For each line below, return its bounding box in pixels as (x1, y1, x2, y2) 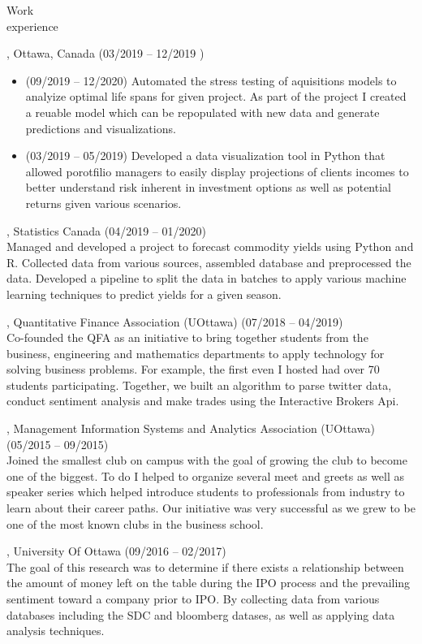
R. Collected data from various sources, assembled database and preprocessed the (6, 253, 411, 270)
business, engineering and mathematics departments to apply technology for (6, 344, 385, 361)
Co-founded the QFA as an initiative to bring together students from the (6, 329, 368, 346)
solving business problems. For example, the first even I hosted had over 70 (6, 361, 380, 378)
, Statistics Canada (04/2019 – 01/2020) (6, 222, 206, 239)
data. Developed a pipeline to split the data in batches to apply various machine (6, 270, 407, 287)
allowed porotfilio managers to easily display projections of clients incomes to (25, 162, 409, 179)
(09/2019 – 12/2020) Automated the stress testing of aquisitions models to (25, 71, 397, 89)
